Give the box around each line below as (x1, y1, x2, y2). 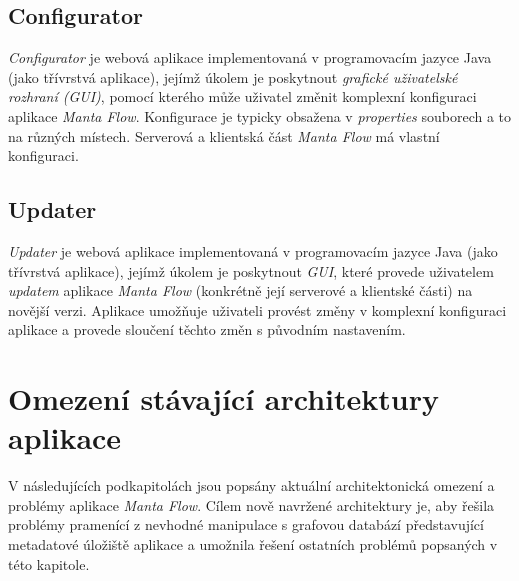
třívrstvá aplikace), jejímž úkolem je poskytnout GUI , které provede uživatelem (8, 260, 494, 281)
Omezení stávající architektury (8, 378, 439, 419)
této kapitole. (8, 553, 90, 574)
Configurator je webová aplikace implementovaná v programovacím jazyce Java (8, 47, 492, 68)
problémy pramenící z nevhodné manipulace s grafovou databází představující (8, 514, 484, 535)
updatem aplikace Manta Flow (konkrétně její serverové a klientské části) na (8, 280, 473, 301)
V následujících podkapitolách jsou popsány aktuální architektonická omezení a (8, 475, 495, 496)
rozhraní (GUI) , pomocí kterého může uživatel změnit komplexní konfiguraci (8, 86, 477, 107)
